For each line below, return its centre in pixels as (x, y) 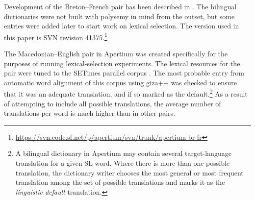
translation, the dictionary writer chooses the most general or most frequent (129, 172)
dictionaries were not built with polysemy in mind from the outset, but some (119, 16)
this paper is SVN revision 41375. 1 (56, 36)
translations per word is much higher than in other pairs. (90, 113)
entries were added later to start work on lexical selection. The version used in (122, 26)
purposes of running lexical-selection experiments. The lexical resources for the (122, 63)
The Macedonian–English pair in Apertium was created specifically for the (116, 54)
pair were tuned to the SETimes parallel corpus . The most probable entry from (124, 73)
